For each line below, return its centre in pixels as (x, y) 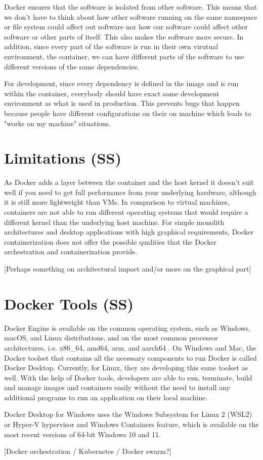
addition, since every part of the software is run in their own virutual (111, 46)
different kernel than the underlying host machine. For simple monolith (114, 222)
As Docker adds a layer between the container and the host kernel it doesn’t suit (129, 182)
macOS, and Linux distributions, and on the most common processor (111, 338)
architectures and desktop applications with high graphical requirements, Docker (129, 232)
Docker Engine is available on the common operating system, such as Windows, (127, 328)
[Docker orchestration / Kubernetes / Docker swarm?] (88, 451)
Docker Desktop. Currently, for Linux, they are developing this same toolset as (126, 368)
